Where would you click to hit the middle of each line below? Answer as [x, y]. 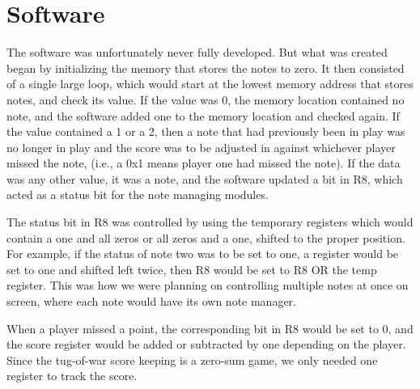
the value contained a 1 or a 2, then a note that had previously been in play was [206, 131]
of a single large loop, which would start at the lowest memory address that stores [210, 84]
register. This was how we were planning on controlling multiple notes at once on [208, 285]
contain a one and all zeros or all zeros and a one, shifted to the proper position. [206, 237]
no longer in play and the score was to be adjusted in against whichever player [201, 147]
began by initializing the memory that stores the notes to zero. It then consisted [206, 68]
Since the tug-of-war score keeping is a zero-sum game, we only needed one [192, 359]
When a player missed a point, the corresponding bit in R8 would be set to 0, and [210, 328]
